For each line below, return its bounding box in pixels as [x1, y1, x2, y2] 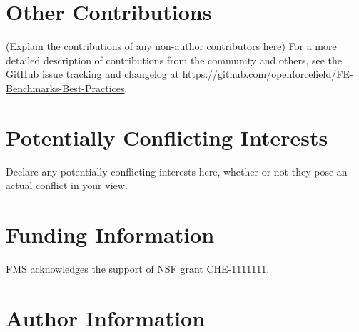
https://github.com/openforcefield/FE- [182, 66, 353, 81]
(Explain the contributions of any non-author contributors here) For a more [6, 39, 337, 54]
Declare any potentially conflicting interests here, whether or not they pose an [6, 164, 348, 178]
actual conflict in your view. [6, 178, 128, 193]
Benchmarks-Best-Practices [6, 80, 125, 95]
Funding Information [6, 220, 215, 248]
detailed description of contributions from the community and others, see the [6, 52, 343, 67]
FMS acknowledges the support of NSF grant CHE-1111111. [6, 261, 270, 276]
